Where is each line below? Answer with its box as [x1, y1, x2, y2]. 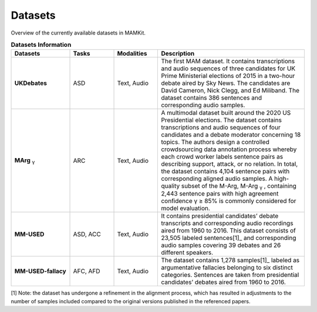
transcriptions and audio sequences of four [161, 124, 281, 132]
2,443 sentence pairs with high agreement [161, 190, 279, 198]
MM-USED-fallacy [14, 267, 67, 275]
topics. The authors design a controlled [161, 138, 269, 146]
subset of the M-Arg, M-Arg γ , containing [181, 182, 296, 191]
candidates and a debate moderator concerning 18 [161, 131, 301, 139]
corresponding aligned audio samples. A [161, 174, 273, 183]
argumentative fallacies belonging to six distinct [161, 263, 293, 272]
